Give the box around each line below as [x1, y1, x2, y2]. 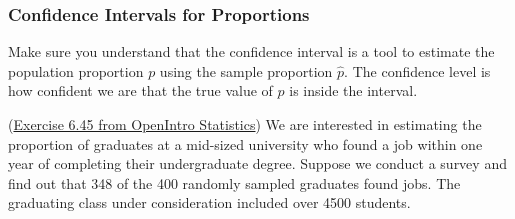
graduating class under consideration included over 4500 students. [8, 192, 411, 213]
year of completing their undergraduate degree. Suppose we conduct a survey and [8, 153, 507, 174]
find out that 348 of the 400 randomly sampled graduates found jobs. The [8, 172, 461, 193]
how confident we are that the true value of [8, 80, 273, 101]
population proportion [8, 60, 144, 81]
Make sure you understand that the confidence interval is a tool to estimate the [8, 41, 495, 62]
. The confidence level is [344, 60, 491, 81]
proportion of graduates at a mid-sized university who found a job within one [8, 133, 483, 154]
